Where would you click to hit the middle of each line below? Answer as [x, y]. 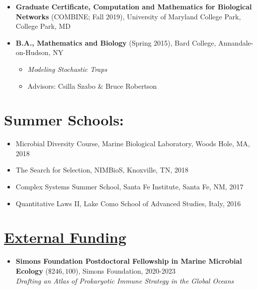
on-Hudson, [33, 52]
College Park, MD [43, 26]
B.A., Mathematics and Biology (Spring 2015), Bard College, [116, 42]
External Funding [65, 237]
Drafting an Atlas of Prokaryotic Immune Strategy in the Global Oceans [125, 280]
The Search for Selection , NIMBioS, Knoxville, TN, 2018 [102, 170]
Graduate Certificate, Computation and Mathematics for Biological [134, 6]
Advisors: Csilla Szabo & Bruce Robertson [92, 86]
